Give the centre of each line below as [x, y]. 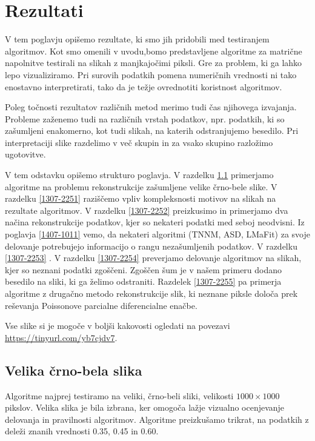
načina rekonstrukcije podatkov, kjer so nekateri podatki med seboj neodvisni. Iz [155, 222]
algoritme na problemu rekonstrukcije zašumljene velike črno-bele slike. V [141, 186]
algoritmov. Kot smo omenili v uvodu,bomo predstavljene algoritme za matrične [154, 51]
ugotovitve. [25, 154]
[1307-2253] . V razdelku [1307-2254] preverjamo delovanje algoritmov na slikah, [153, 258]
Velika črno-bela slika [74, 370]
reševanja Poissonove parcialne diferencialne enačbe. [101, 305]
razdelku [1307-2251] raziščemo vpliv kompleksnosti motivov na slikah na [141, 198]
